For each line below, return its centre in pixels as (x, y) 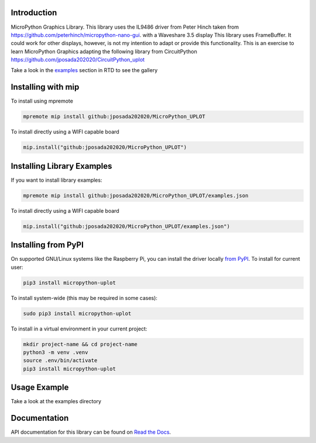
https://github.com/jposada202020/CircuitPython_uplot (78, 60)
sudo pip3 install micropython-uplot (77, 313)
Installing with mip (45, 87)
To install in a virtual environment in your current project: (79, 329)
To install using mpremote (42, 101)
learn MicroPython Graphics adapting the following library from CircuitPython (104, 51)
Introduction (34, 13)
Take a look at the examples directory (56, 401)
